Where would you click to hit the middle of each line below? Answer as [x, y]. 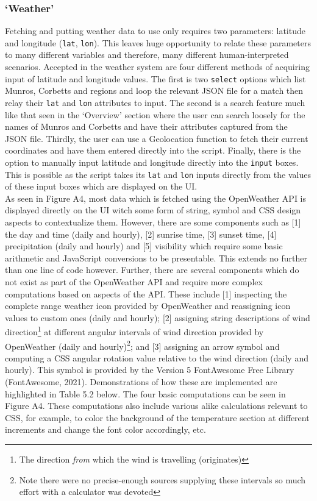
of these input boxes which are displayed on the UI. [101, 186]
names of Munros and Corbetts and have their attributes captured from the [146, 126]
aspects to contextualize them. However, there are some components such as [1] [153, 222]
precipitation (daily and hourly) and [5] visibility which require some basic [144, 246]
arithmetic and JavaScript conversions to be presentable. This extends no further [156, 258]
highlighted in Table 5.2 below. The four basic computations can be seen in [145, 393]
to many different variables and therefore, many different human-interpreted [147, 55]
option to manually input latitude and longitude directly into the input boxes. [152, 162]
